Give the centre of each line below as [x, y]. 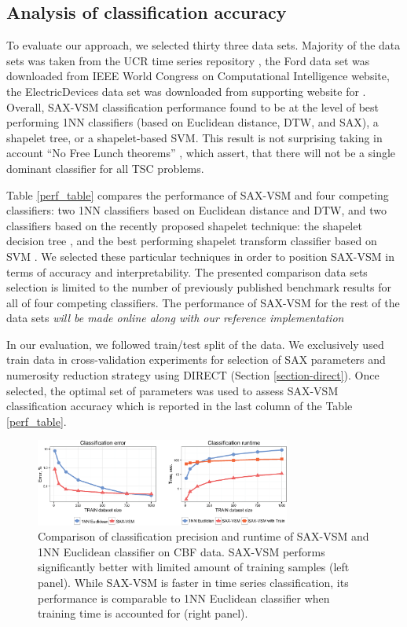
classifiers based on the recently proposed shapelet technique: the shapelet [184, 225]
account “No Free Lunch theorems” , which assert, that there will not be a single [201, 153]
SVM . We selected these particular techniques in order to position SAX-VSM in [200, 256]
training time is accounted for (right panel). [143, 613]
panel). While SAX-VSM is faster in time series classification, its [193, 583]
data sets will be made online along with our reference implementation [175, 318]
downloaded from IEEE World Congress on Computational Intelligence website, [198, 76]
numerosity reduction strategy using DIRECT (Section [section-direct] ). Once [193, 375]
